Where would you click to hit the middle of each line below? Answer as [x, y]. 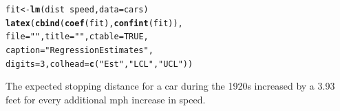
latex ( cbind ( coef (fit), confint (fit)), [94, 23]
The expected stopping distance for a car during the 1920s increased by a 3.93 [170, 86]
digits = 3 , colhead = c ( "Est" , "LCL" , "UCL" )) [99, 64]
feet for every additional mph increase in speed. [106, 99]
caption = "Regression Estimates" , [79, 50]
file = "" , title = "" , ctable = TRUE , [77, 37]
